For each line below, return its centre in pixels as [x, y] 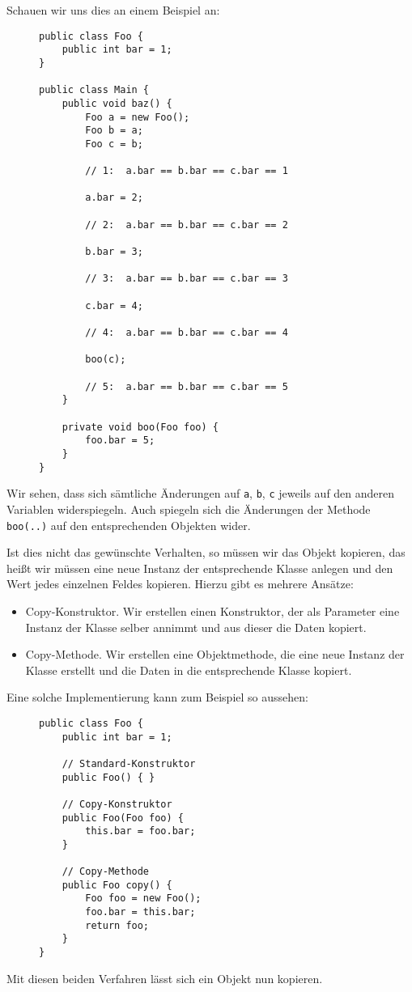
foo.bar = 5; [120, 441]
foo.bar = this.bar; [140, 912]
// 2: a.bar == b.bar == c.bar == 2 [187, 225]
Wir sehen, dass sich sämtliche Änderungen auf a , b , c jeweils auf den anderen [201, 493]
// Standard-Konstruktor [129, 763]
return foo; [117, 925]
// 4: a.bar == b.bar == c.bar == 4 [187, 333]
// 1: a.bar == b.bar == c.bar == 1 [187, 171]
